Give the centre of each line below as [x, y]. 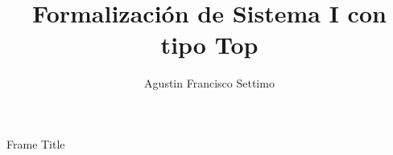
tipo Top [209, 45]
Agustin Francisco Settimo [209, 83]
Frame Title [36, 143]
